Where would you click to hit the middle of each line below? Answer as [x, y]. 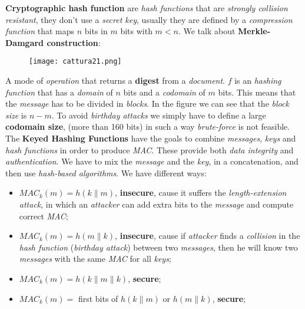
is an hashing [258, 80]
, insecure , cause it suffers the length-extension [201, 193]
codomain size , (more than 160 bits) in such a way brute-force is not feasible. [148, 126]
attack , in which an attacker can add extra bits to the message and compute [156, 204]
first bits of [98, 298]
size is [16, 115]
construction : [74, 42]
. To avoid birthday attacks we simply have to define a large [159, 115]
